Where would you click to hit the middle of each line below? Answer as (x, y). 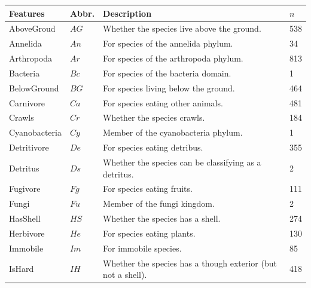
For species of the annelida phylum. (168, 43)
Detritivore (29, 147)
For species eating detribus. (153, 147)
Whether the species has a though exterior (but (190, 263)
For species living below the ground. (169, 88)
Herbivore (27, 233)
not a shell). (125, 275)
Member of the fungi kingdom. (159, 203)
